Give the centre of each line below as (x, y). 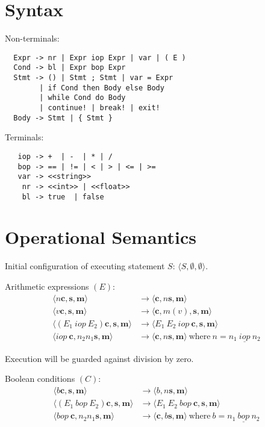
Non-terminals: (32, 38)
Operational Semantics (101, 237)
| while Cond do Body (83, 98)
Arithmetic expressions (47, 286)
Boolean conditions (40, 379)
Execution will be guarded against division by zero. (99, 358)
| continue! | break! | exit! (100, 108)
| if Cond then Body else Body (102, 88)
